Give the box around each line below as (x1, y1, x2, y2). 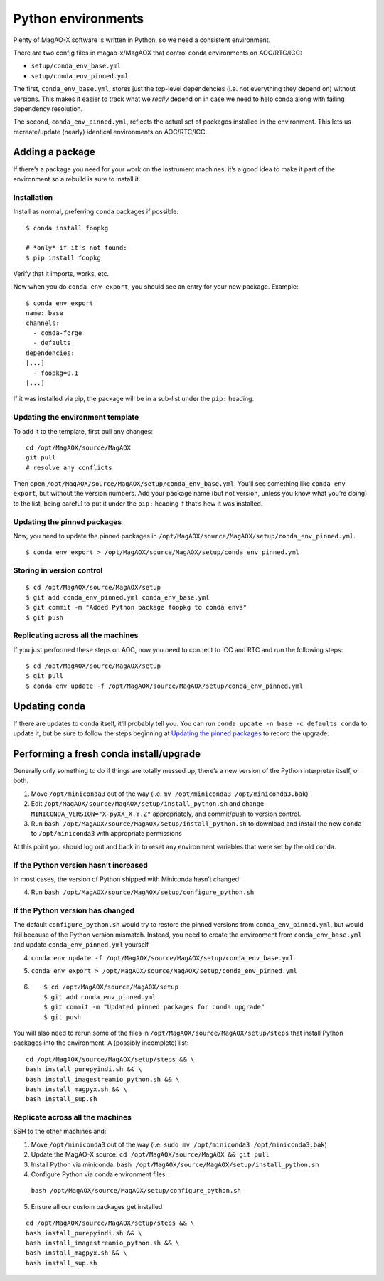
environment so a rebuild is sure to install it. (13, 174, 141, 183)
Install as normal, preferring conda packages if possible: (13, 207, 179, 216)
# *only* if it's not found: (26, 244, 127, 252)
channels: (26, 319, 60, 327)
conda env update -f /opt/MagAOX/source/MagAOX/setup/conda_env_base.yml (31, 954, 294, 962)
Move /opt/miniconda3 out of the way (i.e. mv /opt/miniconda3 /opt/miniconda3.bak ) (31, 790, 309, 798)
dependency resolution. (13, 104, 83, 113)
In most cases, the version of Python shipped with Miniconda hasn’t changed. (13, 875, 241, 883)
